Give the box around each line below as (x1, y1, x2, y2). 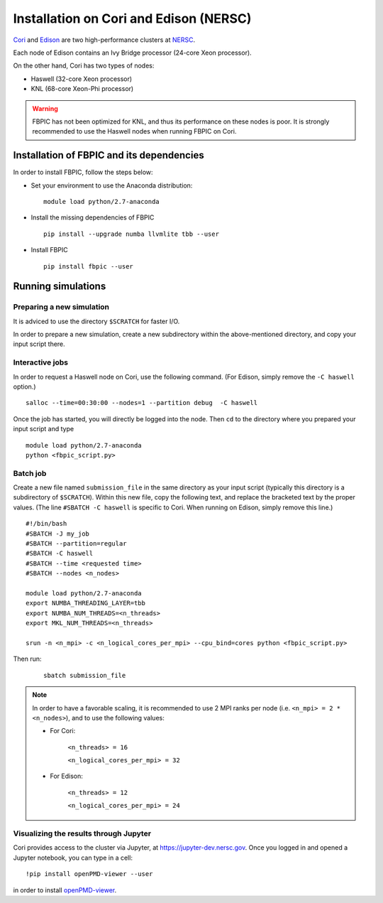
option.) (13, 382, 36, 391)
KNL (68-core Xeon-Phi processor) (30, 85, 134, 93)
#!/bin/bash (26, 519, 67, 528)
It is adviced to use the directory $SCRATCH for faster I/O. (13, 317, 180, 325)
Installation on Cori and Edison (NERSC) (13, 11, 252, 26)
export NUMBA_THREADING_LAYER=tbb (26, 599, 145, 607)
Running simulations (13, 281, 106, 293)
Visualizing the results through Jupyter (13, 828, 152, 838)
